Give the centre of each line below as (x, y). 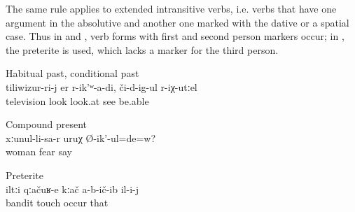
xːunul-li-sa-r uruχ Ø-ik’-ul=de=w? (81, 137)
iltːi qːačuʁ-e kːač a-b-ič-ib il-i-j (72, 189)
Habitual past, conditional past (72, 73)
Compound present (47, 124)
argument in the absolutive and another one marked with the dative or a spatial (177, 22)
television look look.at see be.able (77, 100)
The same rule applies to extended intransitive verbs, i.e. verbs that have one (171, 8)
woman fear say (39, 151)
